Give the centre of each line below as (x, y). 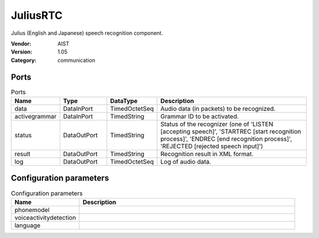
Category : (24, 60)
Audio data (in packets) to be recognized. (218, 109)
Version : (22, 52)
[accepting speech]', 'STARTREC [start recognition (231, 131)
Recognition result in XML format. (207, 154)
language (27, 225)
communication (77, 60)
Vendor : (21, 44)
